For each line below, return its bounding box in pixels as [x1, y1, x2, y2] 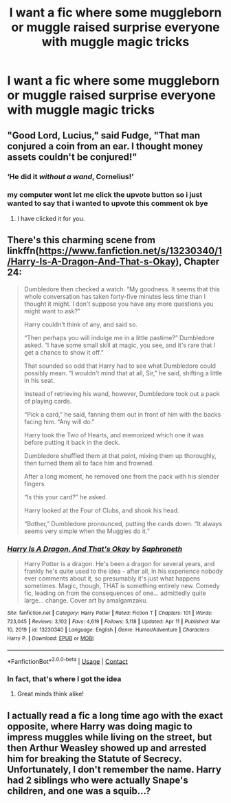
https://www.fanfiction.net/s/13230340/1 [38, 245, 222, 257]
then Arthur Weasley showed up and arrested [7, 742, 207, 753]
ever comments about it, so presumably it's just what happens [23, 574, 201, 583]
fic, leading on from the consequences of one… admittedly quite [23, 589, 206, 597]
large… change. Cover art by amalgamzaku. [23, 596, 148, 604]
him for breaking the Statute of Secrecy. [7, 753, 182, 764]
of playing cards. [23, 397, 72, 405]
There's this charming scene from [7, 234, 156, 246]
